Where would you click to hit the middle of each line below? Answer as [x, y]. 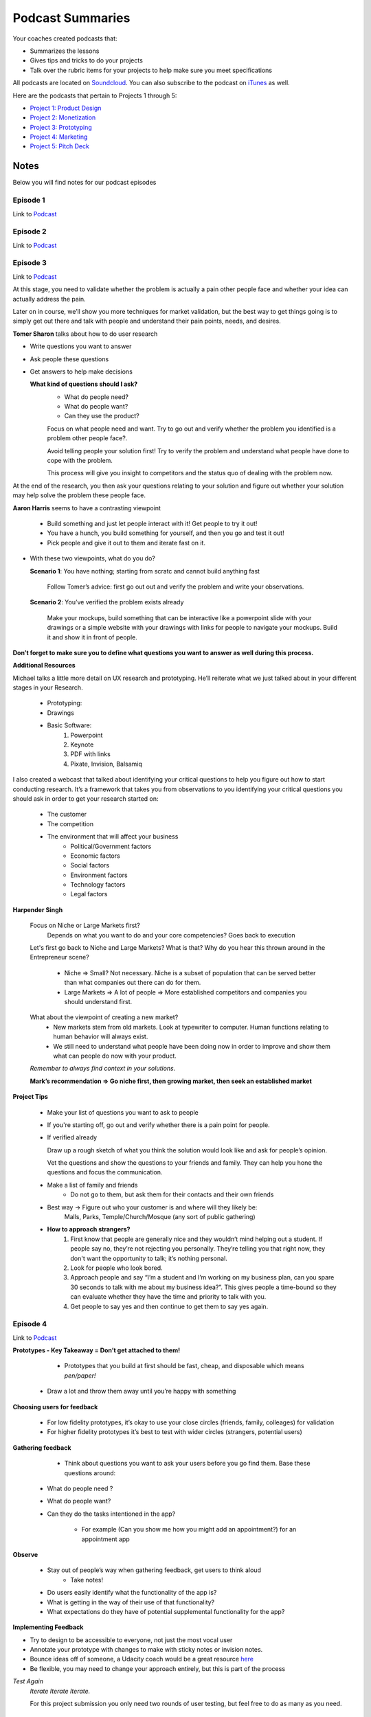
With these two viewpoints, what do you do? [93, 558]
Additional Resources [44, 666]
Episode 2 [30, 231]
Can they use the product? [102, 416]
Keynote [82, 744]
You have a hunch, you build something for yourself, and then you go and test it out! [166, 533]
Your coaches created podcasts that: [65, 38]
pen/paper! [80, 1375]
